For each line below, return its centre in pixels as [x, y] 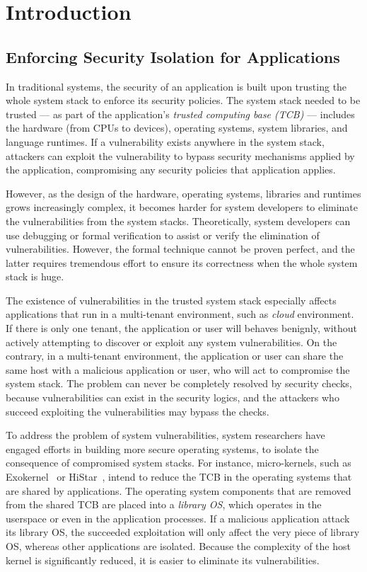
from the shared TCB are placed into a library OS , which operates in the [164, 504]
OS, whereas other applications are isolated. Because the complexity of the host [178, 545]
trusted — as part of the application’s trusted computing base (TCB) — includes [180, 114]
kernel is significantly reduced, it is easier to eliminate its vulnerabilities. [163, 560]
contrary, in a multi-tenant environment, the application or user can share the [175, 356]
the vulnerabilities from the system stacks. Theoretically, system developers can [178, 221]
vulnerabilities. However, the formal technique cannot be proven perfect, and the [180, 249]
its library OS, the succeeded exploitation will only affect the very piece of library [183, 532]
